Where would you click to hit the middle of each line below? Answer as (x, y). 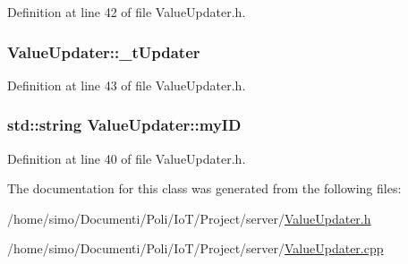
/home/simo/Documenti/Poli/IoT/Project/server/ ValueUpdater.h (189, 218)
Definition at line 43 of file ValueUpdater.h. (127, 85)
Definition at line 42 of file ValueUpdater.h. (127, 12)
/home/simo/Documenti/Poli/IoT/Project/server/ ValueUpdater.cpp (195, 248)
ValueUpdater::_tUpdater (104, 51)
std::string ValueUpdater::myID (124, 125)
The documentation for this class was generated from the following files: (204, 188)
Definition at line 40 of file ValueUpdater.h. (127, 158)
